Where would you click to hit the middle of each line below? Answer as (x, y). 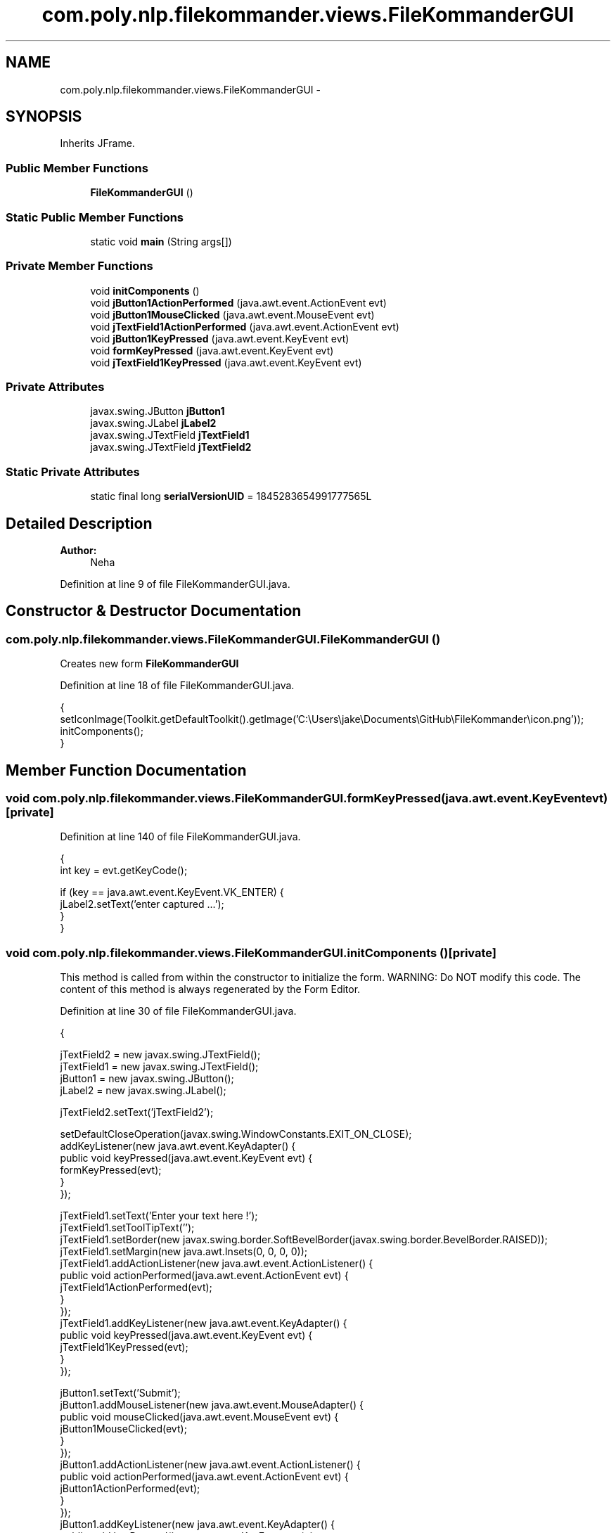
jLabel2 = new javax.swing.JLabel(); (143, 1091)
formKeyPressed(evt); (111, 1170)
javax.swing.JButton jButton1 (158, 411)
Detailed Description (79, 523)
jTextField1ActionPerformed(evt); (136, 1288)
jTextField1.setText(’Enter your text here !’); (159, 1216)
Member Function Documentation (126, 770)
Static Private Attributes (73, 472)
